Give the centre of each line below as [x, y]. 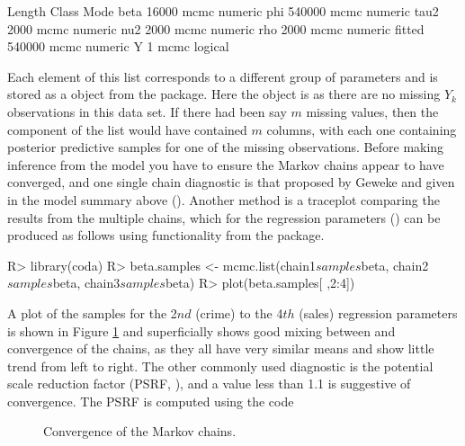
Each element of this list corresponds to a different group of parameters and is [223, 76]
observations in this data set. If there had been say [147, 111]
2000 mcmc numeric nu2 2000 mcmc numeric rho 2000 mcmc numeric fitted [216, 28]
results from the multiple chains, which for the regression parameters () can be [224, 217]
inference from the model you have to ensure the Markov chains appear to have [226, 164]
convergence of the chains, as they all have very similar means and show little [221, 348]
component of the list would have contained [127, 129]
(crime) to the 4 [239, 312]
